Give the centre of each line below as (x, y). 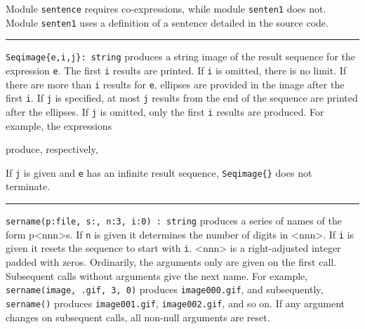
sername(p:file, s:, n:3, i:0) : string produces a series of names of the (174, 221)
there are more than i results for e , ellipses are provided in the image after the (175, 84)
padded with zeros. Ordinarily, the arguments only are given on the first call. (171, 262)
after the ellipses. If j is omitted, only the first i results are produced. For (165, 111)
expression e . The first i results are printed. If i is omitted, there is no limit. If (176, 70)
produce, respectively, (52, 149)
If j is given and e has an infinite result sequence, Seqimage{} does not (159, 172)
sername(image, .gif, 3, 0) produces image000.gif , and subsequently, (165, 289)
